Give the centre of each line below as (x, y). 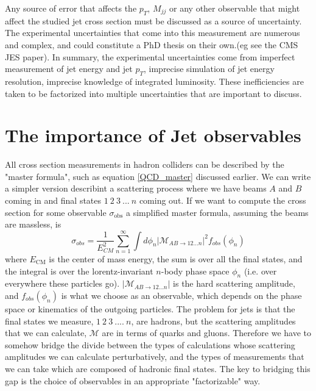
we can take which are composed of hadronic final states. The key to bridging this (158, 368)
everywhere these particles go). (62, 283)
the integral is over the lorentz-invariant (79, 271)
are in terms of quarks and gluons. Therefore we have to (206, 333)
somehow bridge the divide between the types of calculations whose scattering (150, 344)
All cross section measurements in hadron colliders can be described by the (145, 164)
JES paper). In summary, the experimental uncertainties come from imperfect (150, 56)
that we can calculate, (46, 333)
